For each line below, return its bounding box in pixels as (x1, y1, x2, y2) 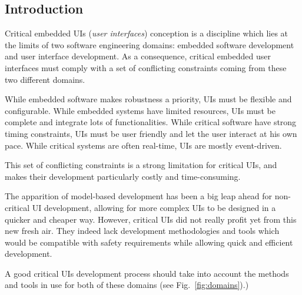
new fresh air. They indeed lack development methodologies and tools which (5, 224, 280, 237)
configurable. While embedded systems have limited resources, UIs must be (5, 104, 276, 116)
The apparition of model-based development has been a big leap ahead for (5, 190, 273, 202)
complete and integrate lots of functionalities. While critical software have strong (5, 116, 297, 128)
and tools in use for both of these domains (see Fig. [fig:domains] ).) (5, 279, 249, 291)
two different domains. (5, 73, 85, 85)
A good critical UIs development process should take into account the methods (5, 267, 289, 279)
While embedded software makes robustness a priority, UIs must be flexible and (5, 93, 292, 105)
